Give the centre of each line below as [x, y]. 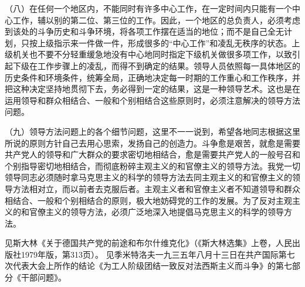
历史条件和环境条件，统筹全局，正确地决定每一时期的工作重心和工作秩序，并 [152, 77]
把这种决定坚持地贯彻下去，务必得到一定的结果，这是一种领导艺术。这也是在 [152, 89]
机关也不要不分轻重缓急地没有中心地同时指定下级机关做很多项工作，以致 [152, 54]
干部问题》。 [43, 277]
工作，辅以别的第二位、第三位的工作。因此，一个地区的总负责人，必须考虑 [156, 20]
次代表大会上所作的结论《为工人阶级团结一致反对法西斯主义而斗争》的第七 [148, 266]
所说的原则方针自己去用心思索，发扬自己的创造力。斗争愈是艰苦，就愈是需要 [152, 143]
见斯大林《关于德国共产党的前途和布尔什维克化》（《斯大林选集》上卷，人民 [148, 243]
